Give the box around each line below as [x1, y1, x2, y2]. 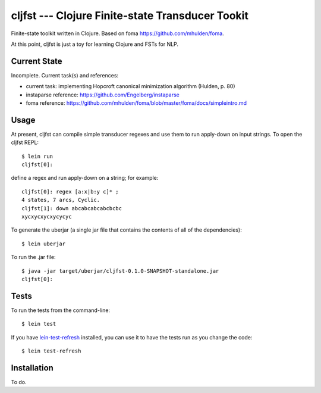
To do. [11, 378, 27, 385]
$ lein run [21, 152, 53, 160]
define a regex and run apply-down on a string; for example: [11, 174, 159, 182]
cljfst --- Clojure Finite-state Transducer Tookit [11, 9, 249, 22]
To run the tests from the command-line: [11, 307, 110, 314]
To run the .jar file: [11, 254, 56, 261]
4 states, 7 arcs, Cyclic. [21, 196, 100, 204]
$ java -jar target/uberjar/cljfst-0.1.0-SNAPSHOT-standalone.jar [21, 267, 219, 274]
